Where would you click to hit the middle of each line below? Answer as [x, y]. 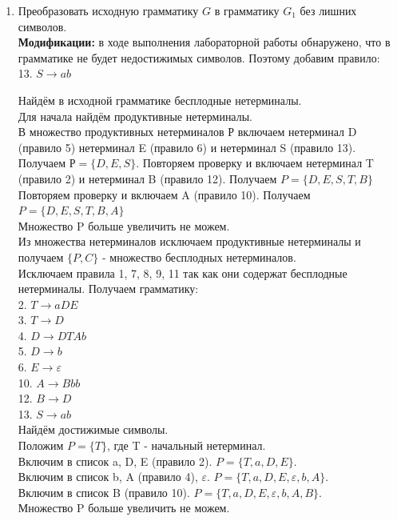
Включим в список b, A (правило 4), [108, 477]
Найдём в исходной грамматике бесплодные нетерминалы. [160, 100]
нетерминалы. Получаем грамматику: [108, 289]
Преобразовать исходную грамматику [108, 10]
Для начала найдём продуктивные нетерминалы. [135, 116]
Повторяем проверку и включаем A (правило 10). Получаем [164, 194]
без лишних [328, 10]
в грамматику [247, 10]
